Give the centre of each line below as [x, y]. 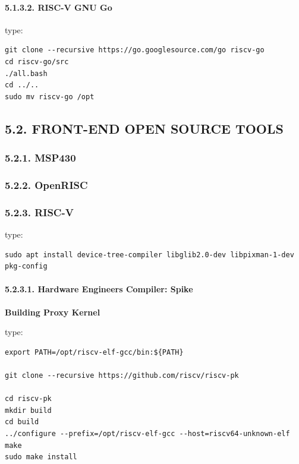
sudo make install [41, 457]
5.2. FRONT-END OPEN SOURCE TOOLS [144, 128]
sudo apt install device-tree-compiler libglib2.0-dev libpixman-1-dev [149, 255]
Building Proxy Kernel [53, 312]
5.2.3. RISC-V [39, 212]
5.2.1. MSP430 [40, 158]
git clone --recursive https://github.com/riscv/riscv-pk [122, 375]
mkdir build [28, 410]
